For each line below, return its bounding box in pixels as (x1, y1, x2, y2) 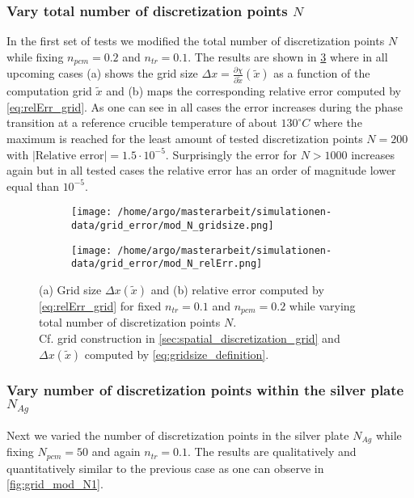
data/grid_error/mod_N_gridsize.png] (71, 219, 274, 231)
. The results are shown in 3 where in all (188, 48, 388, 65)
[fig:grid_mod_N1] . (6, 475, 103, 492)
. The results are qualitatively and (187, 443, 357, 460)
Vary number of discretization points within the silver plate (6, 380, 404, 400)
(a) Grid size (39, 281, 102, 298)
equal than (6, 177, 59, 194)
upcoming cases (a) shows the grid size (6, 65, 198, 82)
